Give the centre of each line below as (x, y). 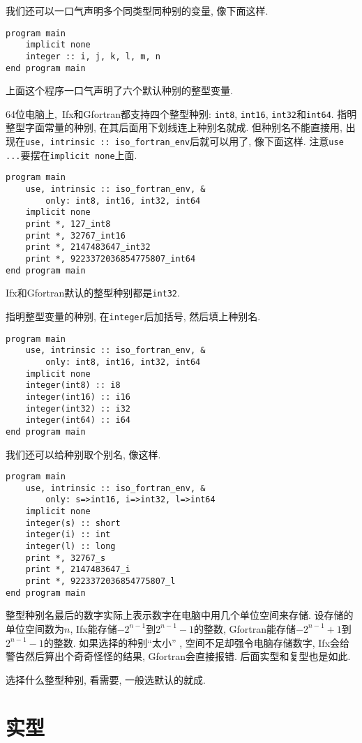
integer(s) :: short (73, 523)
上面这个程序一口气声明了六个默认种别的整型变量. (119, 90)
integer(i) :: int (68, 535)
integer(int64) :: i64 (78, 420)
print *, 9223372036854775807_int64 (111, 258)
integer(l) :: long (70, 547)
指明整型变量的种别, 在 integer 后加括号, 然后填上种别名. (133, 316)
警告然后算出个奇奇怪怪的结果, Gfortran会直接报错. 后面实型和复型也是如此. (178, 656)
